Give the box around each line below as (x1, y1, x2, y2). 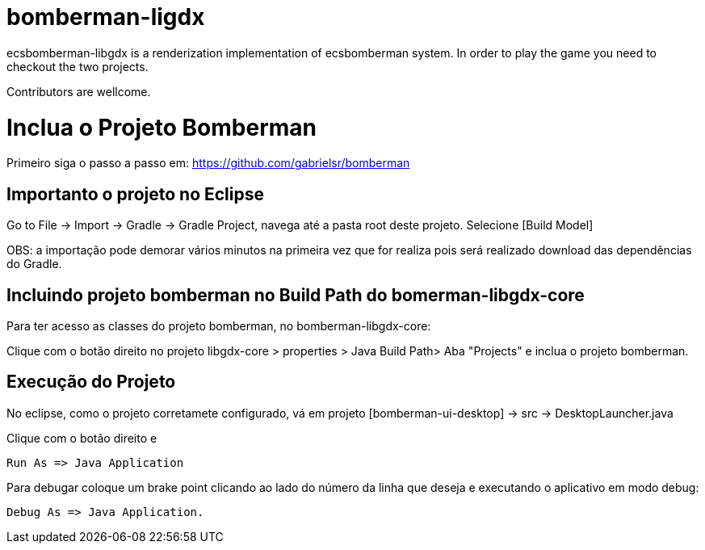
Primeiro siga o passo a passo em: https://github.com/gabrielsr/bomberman (6, 156, 410, 170)
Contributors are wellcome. (6, 84, 151, 99)
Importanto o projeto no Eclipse (6, 183, 265, 204)
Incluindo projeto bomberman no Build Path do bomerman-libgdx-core (6, 284, 585, 305)
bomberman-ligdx (6, 3, 205, 31)
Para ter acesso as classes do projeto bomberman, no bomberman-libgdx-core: (6, 318, 431, 333)
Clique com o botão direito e (6, 430, 157, 445)
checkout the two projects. (6, 59, 149, 73)
